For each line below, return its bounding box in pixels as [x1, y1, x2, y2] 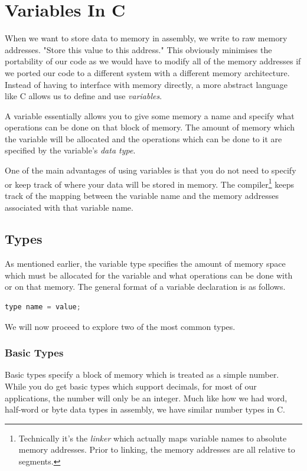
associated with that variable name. [5, 201, 133, 213]
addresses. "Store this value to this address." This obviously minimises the [5, 43, 272, 55]
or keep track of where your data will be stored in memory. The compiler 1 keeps [5, 176, 295, 190]
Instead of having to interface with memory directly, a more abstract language [5, 78, 288, 90]
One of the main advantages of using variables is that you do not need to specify [5, 164, 296, 176]
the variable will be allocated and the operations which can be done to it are [5, 132, 282, 145]
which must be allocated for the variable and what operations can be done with [5, 269, 293, 281]
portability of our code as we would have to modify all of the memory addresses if [5, 55, 301, 67]
